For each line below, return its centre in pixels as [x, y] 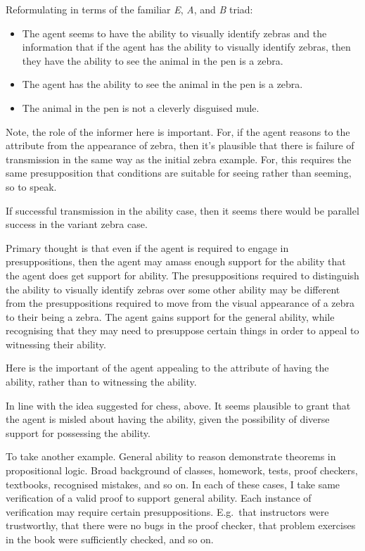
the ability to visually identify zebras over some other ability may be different [173, 289]
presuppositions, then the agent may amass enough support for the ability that [176, 261]
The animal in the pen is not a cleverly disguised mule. [141, 107]
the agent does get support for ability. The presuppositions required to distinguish [182, 275]
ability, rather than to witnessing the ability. [101, 382]
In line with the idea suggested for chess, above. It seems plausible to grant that [178, 405]
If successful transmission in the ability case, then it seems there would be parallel [182, 210]
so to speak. [31, 186]
